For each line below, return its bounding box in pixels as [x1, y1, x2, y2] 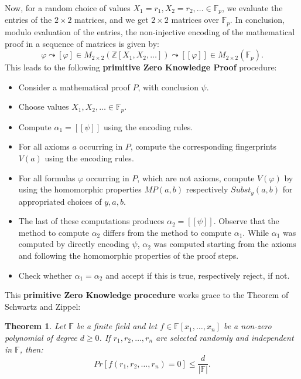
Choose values [18, 100, 69, 113]
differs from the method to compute [102, 226, 232, 238]
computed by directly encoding [18, 238, 129, 250]
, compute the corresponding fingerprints [130, 140, 277, 153]
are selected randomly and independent [156, 331, 294, 343]
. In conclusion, [230, 13, 285, 26]
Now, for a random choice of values [5, 2, 131, 13]
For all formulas [18, 171, 76, 184]
